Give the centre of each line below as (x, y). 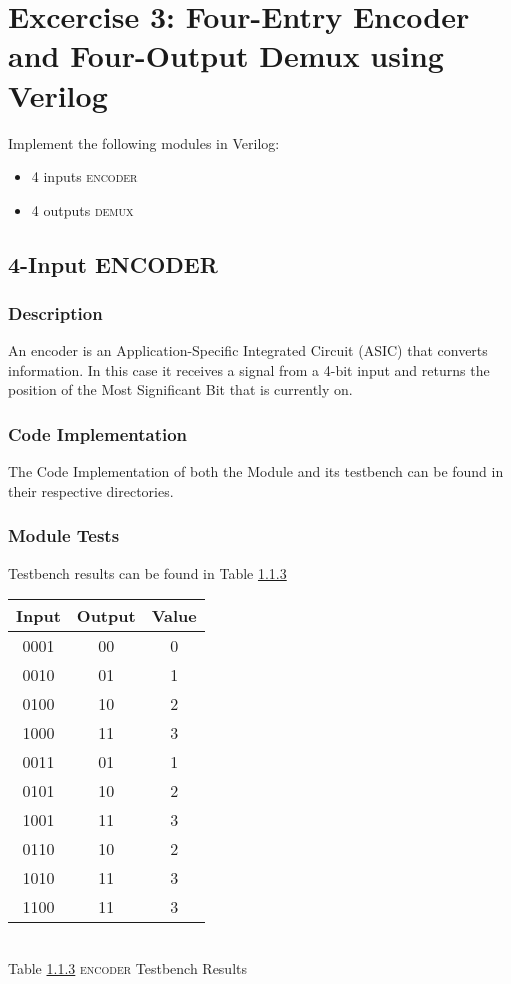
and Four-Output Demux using (226, 55)
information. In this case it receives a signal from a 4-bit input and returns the (249, 369)
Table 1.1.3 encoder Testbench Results (127, 967)
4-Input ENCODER (113, 263)
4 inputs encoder (84, 176)
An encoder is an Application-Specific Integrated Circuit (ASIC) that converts (248, 350)
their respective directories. (91, 490)
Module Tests (64, 535)
